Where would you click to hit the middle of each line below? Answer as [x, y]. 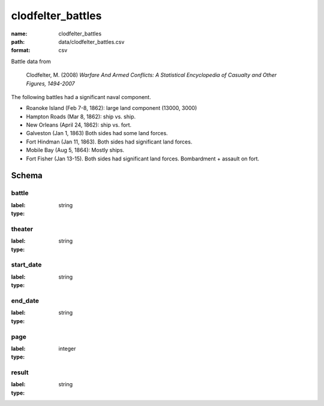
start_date [26, 265]
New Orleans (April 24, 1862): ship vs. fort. [79, 125]
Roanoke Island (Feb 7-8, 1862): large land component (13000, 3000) [112, 108]
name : [19, 34]
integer [67, 348]
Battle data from [31, 61]
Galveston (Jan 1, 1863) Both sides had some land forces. [97, 133]
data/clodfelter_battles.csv [91, 41]
